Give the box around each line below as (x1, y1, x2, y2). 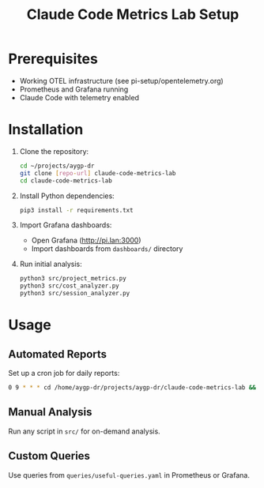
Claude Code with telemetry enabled (19, 92, 140, 102)
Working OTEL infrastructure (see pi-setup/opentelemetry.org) (19, 76, 224, 85)
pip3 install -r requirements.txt (19, 206, 134, 214)
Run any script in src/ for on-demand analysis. (8, 426, 160, 436)
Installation (8, 121, 84, 139)
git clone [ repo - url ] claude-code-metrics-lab (19, 169, 176, 177)
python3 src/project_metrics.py (19, 275, 126, 283)
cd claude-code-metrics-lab (19, 176, 112, 185)
